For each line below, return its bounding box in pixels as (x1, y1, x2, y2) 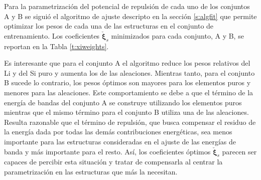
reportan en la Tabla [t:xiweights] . (4, 41, 109, 51)
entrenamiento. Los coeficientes (4, 30, 100, 41)
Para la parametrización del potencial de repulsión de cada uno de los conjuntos (4, 1, 250, 11)
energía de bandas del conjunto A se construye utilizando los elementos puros (4, 97, 242, 107)
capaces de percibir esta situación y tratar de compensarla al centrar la (4, 156, 223, 167)
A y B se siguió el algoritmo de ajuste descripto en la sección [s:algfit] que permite (4, 11, 257, 21)
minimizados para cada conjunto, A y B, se (111, 30, 244, 41)
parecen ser (222, 146, 257, 156)
